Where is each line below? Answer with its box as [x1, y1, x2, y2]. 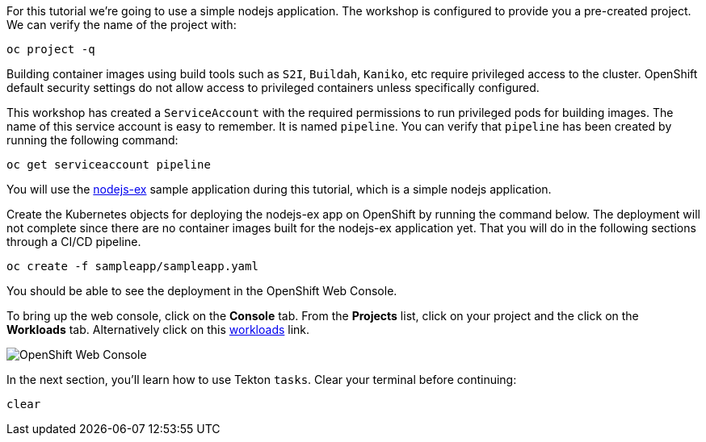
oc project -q [6, 43, 95, 56]
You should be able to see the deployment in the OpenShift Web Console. [6, 284, 397, 298]
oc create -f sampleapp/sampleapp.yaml [6, 260, 258, 273]
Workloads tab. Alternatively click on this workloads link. [6, 323, 310, 336]
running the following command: [6, 133, 179, 147]
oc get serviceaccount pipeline [6, 158, 211, 171]
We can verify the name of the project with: [6, 18, 237, 31]
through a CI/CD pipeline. [6, 235, 141, 248]
